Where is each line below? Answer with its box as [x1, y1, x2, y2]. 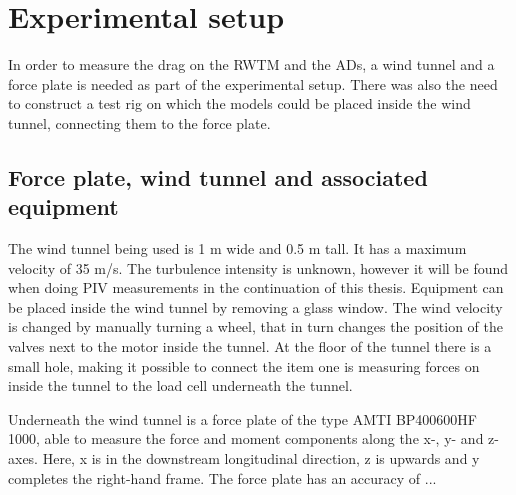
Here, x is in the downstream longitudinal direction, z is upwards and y [42, 448, 480, 469]
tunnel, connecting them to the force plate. [8, 112, 271, 133]
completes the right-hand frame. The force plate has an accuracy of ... [8, 467, 437, 488]
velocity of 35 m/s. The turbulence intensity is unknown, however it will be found [8, 257, 509, 278]
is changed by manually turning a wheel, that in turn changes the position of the [8, 316, 504, 337]
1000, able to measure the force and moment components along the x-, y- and [8, 428, 484, 449]
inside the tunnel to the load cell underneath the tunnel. [8, 375, 353, 396]
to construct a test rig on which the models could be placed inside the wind [8, 93, 471, 114]
